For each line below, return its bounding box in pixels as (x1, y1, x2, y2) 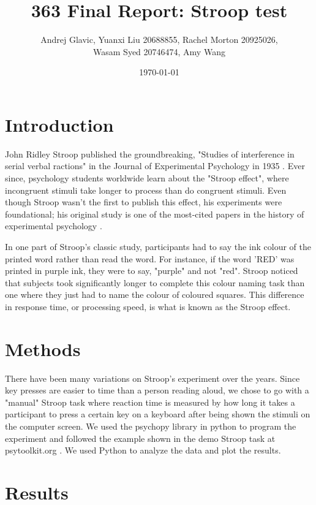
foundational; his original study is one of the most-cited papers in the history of (5, 207, 304, 220)
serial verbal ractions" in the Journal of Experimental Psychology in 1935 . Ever (5, 159, 305, 172)
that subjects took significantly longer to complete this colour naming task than (5, 276, 305, 289)
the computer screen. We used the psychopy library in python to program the (5, 420, 296, 433)
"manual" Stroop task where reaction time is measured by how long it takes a (5, 395, 295, 408)
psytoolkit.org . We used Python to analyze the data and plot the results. (5, 444, 281, 457)
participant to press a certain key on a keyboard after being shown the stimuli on (5, 408, 310, 420)
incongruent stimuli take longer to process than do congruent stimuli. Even (5, 183, 287, 196)
